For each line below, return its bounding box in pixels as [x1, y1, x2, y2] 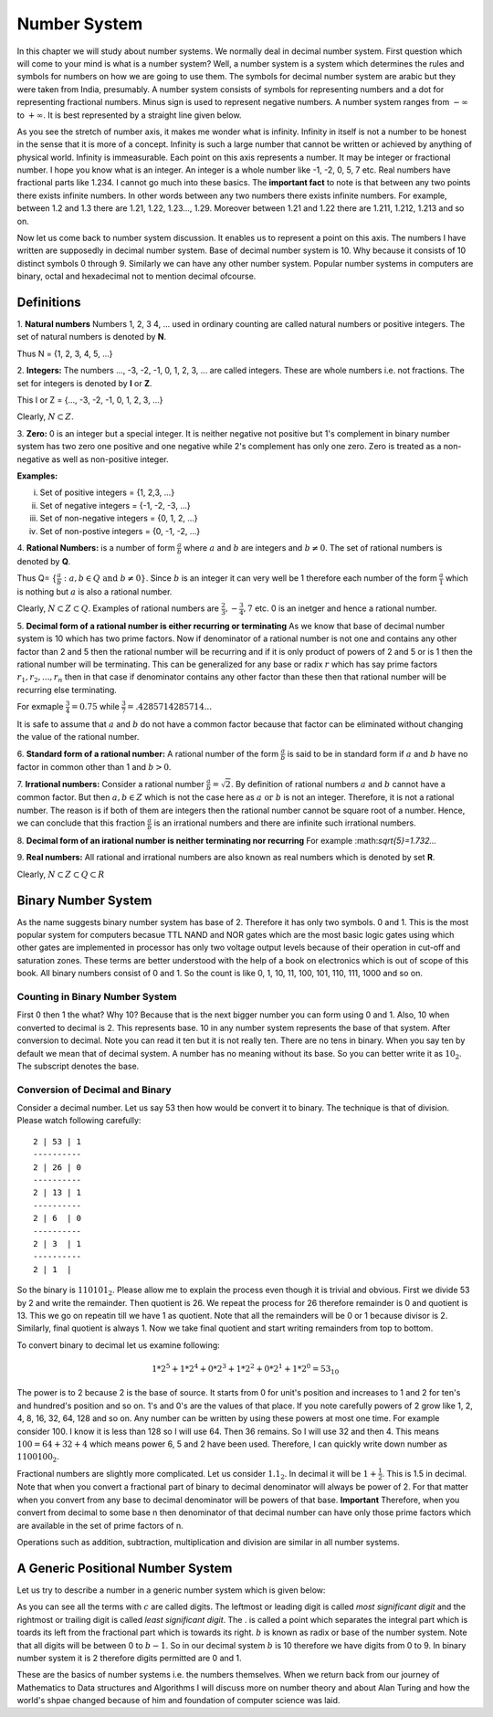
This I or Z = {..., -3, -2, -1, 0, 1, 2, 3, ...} [16, 395, 163, 406]
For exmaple [16, 701, 64, 712]
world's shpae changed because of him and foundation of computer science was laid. [16, 1695, 341, 1706]
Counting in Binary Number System [16, 990, 177, 1003]
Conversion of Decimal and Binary [16, 1083, 172, 1096]
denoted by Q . [16, 555, 71, 566]
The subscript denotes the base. [16, 1060, 140, 1071]
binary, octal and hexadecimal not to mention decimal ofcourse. [16, 270, 257, 282]
